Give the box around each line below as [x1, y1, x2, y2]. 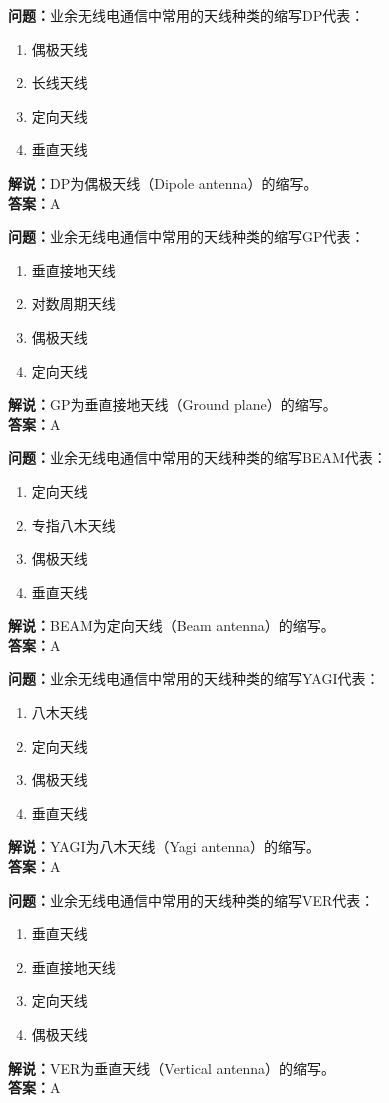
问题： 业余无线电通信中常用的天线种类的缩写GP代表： [8, 226, 365, 247]
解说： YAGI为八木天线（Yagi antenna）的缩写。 [8, 836, 321, 857]
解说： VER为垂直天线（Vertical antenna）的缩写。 [8, 1057, 336, 1078]
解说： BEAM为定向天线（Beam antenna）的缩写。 [8, 615, 335, 636]
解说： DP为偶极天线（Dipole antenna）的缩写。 [8, 172, 318, 193]
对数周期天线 [31, 293, 116, 314]
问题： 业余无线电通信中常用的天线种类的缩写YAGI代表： [8, 668, 380, 689]
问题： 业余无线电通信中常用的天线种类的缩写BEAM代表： [8, 447, 387, 468]
